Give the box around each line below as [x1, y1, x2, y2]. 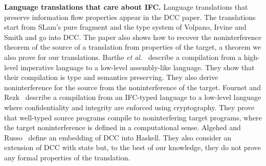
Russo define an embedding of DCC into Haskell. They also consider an [4, 132, 232, 142]
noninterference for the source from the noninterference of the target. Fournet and [4, 81, 261, 92]
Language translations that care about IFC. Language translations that [4, 2, 248, 12]
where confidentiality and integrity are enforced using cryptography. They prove [4, 101, 255, 112]
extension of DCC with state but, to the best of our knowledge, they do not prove [4, 142, 261, 153]
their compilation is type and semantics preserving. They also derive [4, 72, 218, 82]
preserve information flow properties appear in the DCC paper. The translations [4, 11, 256, 22]
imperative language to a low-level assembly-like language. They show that [20, 61, 255, 72]
